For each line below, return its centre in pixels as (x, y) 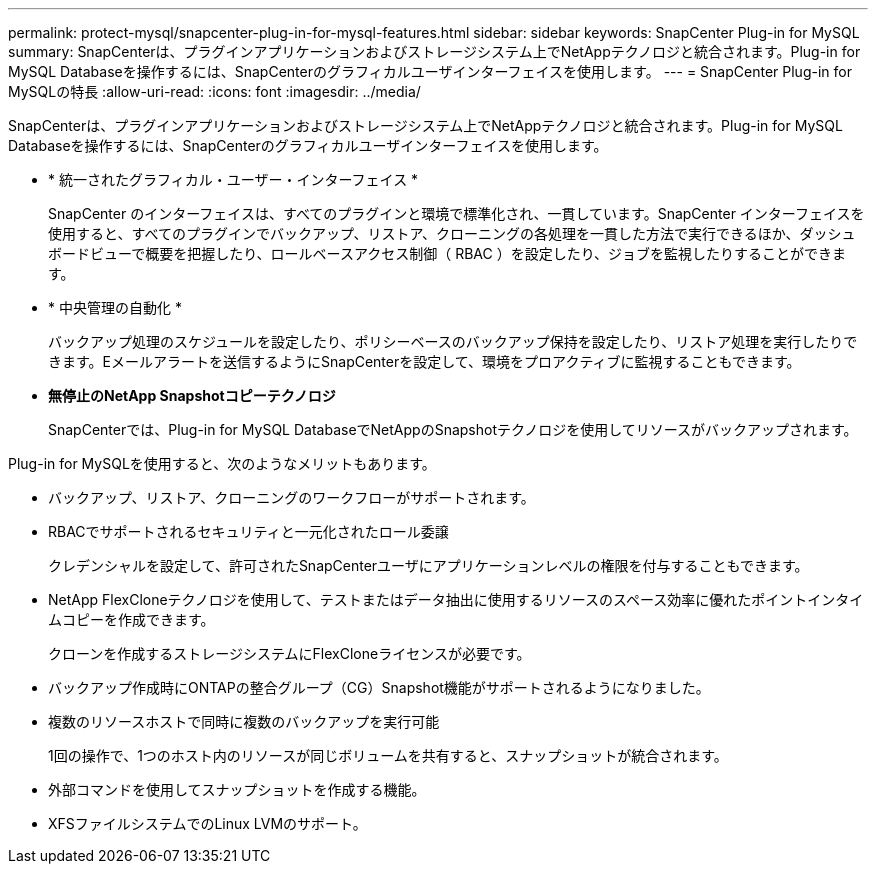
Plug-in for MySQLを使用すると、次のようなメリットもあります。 (222, 463)
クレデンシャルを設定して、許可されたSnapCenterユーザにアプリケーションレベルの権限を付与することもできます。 (428, 565)
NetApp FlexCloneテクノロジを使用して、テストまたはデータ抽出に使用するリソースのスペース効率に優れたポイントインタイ (456, 599)
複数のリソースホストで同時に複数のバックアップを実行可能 (244, 721)
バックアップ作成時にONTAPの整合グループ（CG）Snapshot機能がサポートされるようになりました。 (379, 687)
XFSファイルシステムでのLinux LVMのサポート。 (207, 823)
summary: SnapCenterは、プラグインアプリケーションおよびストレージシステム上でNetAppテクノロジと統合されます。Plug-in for (434, 51)
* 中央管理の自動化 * (115, 307)
